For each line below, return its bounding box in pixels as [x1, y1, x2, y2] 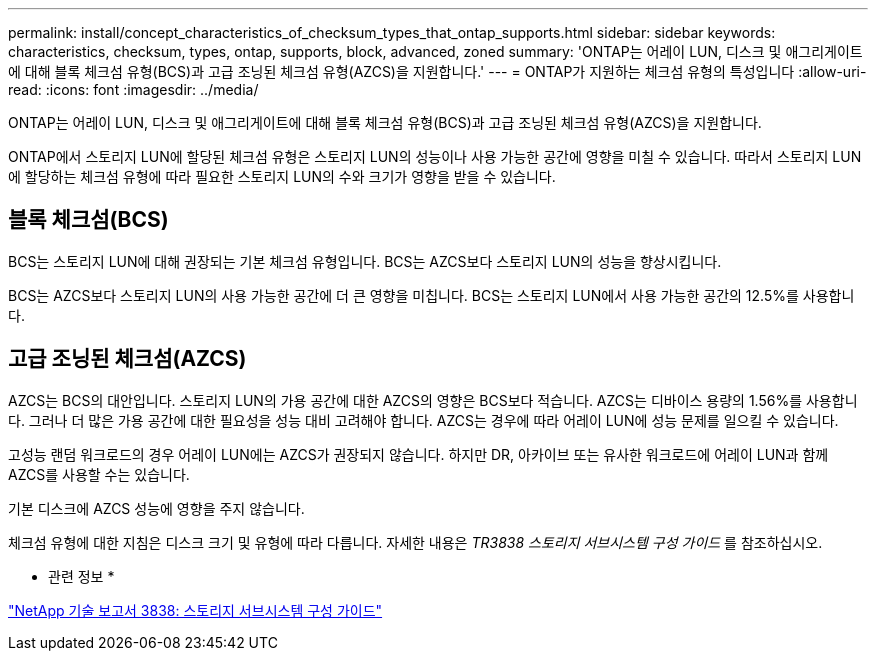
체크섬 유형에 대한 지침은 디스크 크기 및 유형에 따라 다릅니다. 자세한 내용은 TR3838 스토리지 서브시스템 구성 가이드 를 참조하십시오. [8, 533, 823, 551]
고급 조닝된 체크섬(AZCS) [8, 346, 247, 372]
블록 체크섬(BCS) [8, 207, 169, 233]
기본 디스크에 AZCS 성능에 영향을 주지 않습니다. [8, 499, 305, 517]
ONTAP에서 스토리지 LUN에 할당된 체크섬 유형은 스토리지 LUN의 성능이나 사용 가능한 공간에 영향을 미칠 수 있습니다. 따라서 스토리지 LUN [8, 148, 862, 165]
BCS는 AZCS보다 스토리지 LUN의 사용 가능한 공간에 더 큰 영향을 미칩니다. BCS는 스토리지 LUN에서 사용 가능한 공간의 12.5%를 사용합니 [8, 286, 855, 304]
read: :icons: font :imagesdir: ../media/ [8, 81, 259, 98]
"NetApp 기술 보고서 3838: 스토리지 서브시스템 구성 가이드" [8, 601, 383, 619]
